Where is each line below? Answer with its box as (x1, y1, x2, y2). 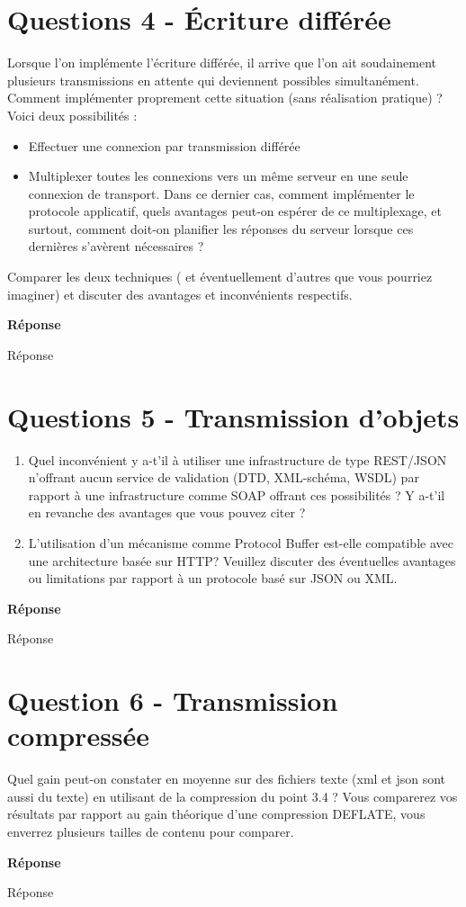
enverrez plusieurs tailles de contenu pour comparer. (7, 822, 294, 840)
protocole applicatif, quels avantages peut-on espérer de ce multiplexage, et (28, 202, 443, 220)
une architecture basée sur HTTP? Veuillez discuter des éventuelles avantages (28, 551, 456, 570)
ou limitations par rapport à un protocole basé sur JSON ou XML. (28, 569, 398, 588)
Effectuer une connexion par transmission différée (28, 136, 300, 155)
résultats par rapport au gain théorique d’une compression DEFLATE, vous (7, 804, 426, 823)
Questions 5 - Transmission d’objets (7, 398, 460, 435)
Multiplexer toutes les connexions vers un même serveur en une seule (28, 166, 408, 185)
